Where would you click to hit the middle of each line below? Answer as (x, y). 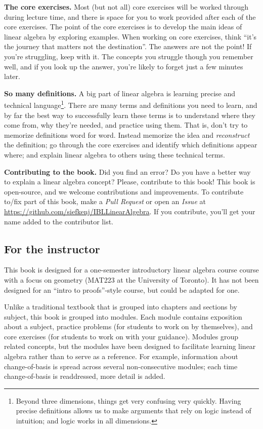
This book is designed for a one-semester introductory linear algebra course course (131, 270)
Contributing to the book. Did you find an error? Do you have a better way (127, 171)
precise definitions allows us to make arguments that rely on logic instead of (134, 411)
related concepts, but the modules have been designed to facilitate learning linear (130, 346)
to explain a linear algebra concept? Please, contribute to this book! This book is (130, 182)
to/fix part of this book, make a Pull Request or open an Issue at (105, 201)
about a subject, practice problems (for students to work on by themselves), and (128, 326)
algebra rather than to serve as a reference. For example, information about (121, 356)
